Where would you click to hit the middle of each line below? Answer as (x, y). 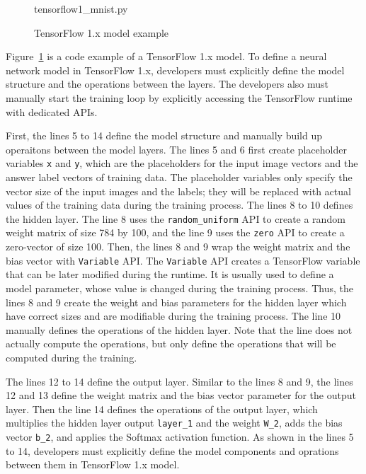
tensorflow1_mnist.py (81, 8)
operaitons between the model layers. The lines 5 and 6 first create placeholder (176, 149)
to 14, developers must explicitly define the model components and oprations (172, 450)
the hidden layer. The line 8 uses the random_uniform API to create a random (176, 218)
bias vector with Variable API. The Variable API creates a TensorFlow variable (183, 260)
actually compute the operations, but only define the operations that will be (171, 343)
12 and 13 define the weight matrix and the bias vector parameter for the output (181, 395)
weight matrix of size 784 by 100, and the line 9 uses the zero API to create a (175, 232)
